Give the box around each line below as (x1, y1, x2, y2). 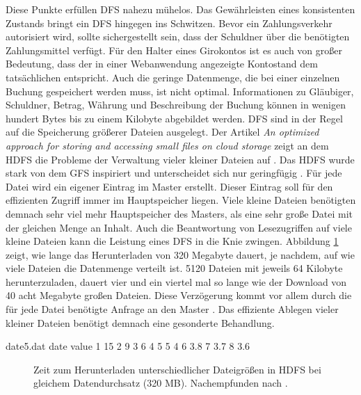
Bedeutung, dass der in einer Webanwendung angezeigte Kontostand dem (6, 56, 318, 71)
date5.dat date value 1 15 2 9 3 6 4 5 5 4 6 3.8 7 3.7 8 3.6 (6, 339, 250, 353)
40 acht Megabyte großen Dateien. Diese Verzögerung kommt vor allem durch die (6, 288, 352, 303)
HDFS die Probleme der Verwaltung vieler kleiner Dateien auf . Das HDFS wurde (6, 152, 355, 166)
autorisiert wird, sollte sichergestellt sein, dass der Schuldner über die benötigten (6, 29, 350, 44)
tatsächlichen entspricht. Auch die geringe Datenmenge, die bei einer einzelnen (6, 70, 340, 84)
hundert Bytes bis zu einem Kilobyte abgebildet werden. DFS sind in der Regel (6, 111, 343, 125)
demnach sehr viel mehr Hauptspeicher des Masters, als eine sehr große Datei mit (6, 206, 353, 220)
